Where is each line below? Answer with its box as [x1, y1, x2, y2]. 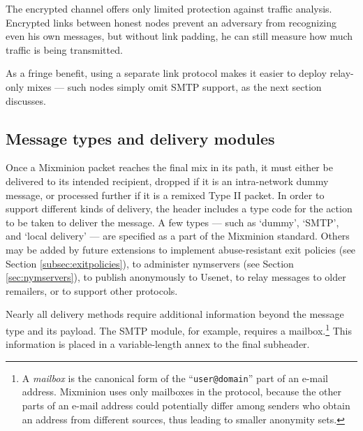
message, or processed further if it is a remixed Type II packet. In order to [6, 187, 325, 202]
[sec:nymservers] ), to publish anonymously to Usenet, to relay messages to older [6, 270, 346, 284]
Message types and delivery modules [6, 127, 275, 149]
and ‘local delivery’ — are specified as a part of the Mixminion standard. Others [6, 228, 350, 243]
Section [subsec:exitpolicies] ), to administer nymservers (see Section [6, 256, 294, 270]
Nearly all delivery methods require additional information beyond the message [6, 307, 344, 321]
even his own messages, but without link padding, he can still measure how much [6, 29, 353, 43]
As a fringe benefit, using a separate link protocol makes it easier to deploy [6, 66, 327, 80]
